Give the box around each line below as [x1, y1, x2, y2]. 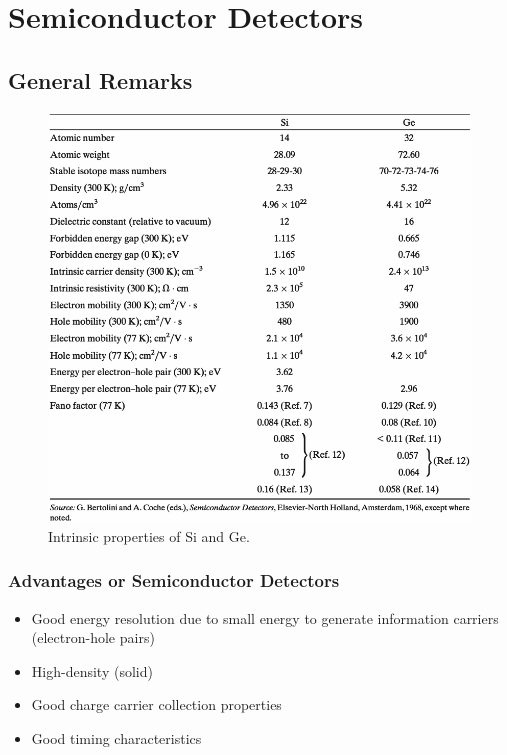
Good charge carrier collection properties [31, 694, 282, 715]
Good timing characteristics [31, 728, 202, 749]
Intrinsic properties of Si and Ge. [48, 525, 250, 546]
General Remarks [8, 64, 193, 95]
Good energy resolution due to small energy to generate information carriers [31, 607, 499, 628]
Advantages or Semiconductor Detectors [8, 568, 340, 593]
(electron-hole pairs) [31, 627, 155, 648]
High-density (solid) [31, 660, 153, 681]
